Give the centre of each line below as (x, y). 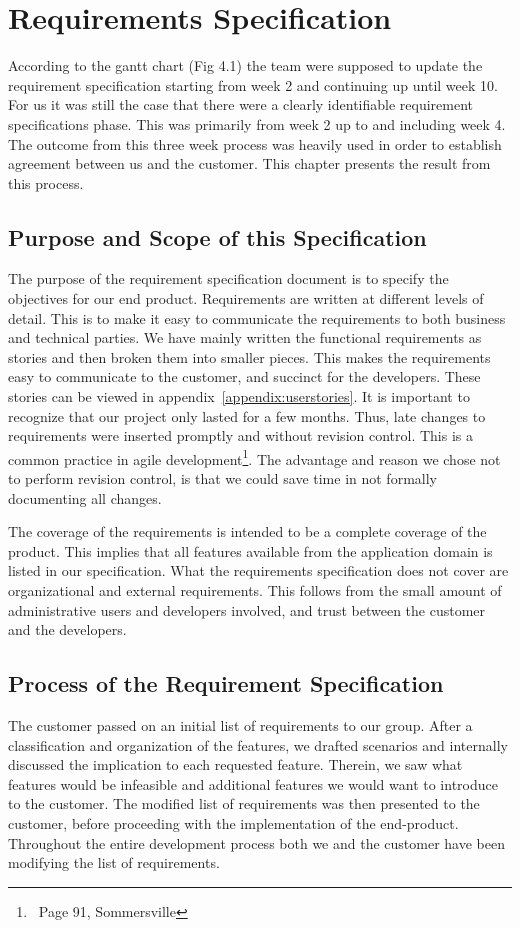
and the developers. (67, 629)
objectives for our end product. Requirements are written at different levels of (246, 298)
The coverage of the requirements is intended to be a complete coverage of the (247, 531)
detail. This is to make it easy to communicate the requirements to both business (257, 317)
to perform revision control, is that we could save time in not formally (222, 478)
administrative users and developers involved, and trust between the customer (247, 609)
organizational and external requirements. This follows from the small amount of (255, 590)
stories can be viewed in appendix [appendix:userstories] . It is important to (239, 396)
